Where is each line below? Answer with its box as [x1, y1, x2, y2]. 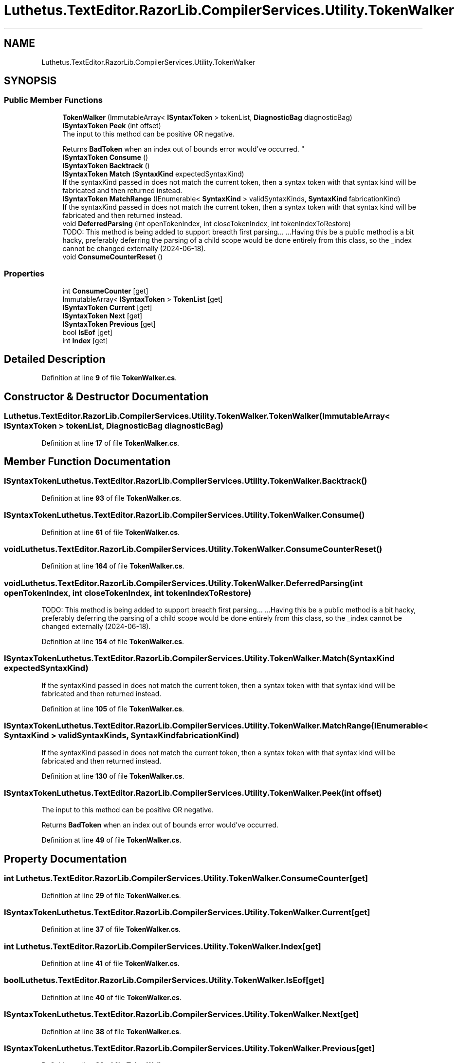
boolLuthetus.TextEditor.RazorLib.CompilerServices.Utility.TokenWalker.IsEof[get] [4, 975, 325, 985]
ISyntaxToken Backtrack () [62, 161, 150, 170]
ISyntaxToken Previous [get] [62, 319, 156, 328]
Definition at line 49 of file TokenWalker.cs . [41, 836, 182, 845]
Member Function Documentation [4, 455, 171, 468]
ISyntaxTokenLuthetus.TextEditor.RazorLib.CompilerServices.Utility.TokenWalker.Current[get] [4, 907, 370, 917]
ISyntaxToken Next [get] [62, 311, 143, 320]
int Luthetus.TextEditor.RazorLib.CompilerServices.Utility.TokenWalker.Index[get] [4, 941, 321, 951]
